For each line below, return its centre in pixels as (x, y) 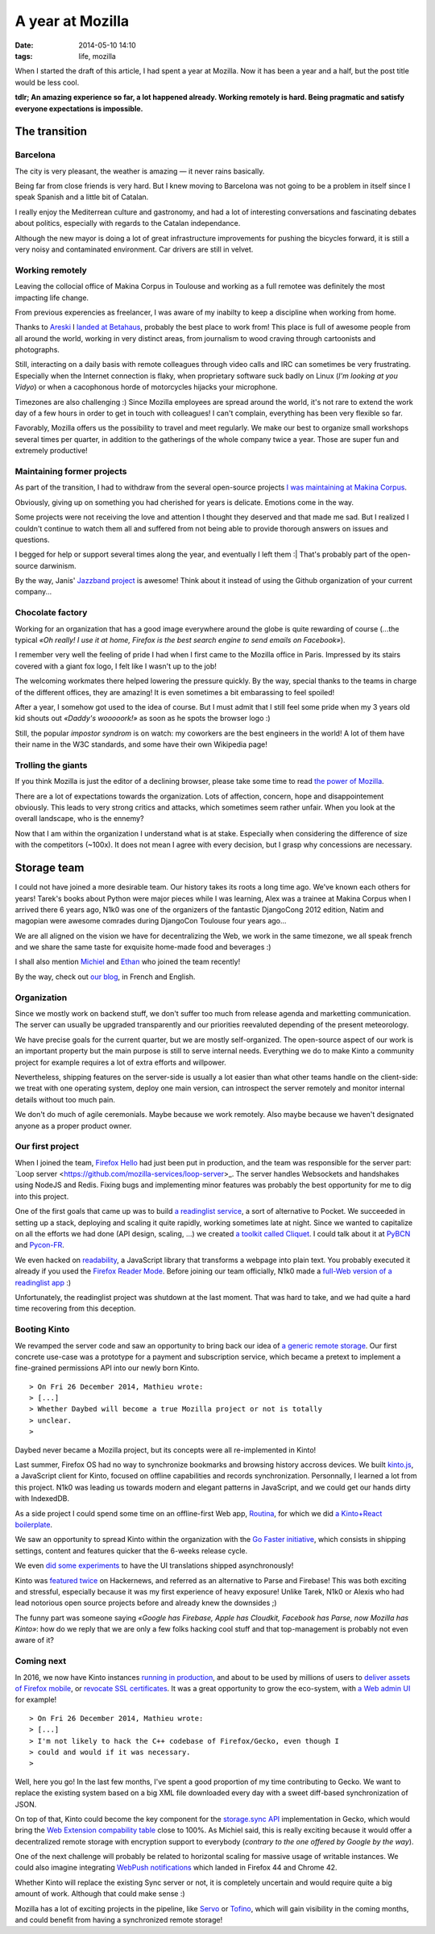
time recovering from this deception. (75, 1309)
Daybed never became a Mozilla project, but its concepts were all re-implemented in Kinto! (166, 1450)
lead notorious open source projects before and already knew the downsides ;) (146, 1603)
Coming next (41, 1661)
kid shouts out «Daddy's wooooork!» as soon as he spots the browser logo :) (143, 719)
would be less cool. (47, 82)
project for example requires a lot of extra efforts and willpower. (121, 1062)
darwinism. (58, 565)
